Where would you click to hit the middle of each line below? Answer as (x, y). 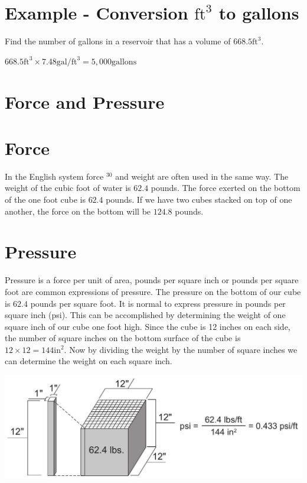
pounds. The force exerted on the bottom (226, 188)
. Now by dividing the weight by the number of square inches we (181, 349)
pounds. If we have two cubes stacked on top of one (199, 199)
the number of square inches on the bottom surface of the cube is (123, 338)
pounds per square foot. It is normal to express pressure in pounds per (158, 303)
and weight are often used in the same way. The (202, 176)
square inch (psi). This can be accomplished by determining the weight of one (145, 315)
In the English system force (54, 176)
